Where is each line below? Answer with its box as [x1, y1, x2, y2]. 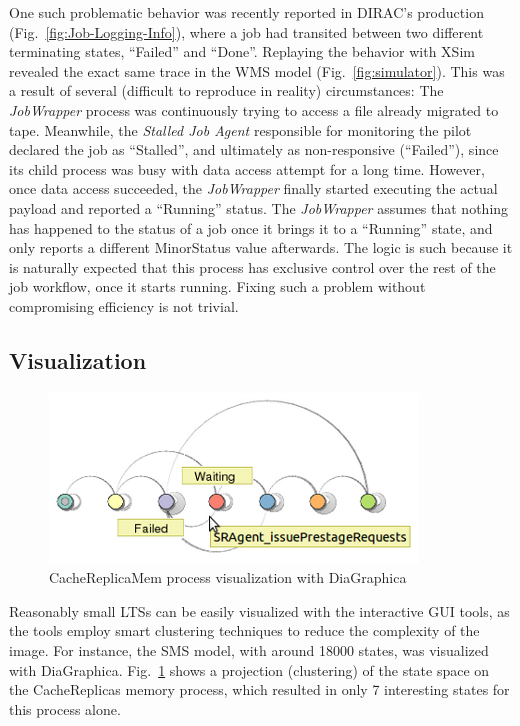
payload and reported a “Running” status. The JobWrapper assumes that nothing [9, 197, 509, 218]
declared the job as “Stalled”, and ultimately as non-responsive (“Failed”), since [9, 139, 499, 160]
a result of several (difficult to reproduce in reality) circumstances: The [9, 80, 444, 101]
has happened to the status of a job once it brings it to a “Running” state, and [9, 217, 493, 238]
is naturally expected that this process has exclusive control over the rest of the [9, 256, 496, 277]
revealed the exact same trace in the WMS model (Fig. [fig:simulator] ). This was [9, 60, 505, 81]
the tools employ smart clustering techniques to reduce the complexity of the [9, 620, 480, 641]
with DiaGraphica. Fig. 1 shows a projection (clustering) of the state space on [9, 659, 490, 680]
